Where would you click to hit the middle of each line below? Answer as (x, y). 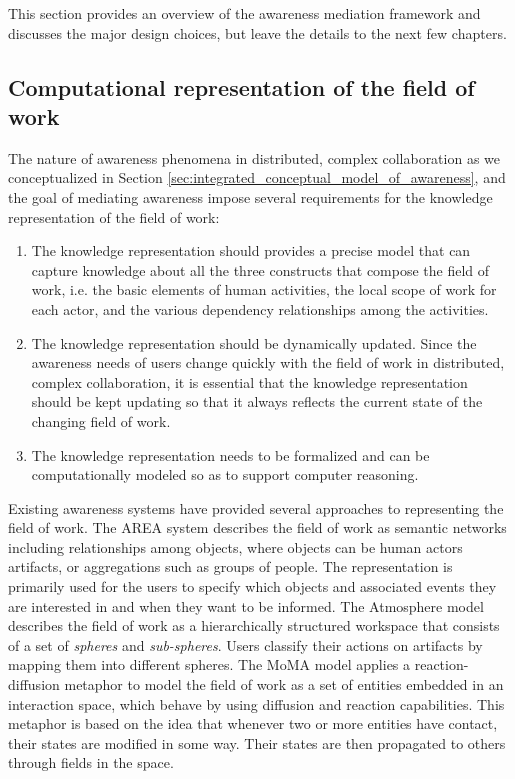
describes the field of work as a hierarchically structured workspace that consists (254, 625)
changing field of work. (101, 420)
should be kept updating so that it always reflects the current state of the (257, 401)
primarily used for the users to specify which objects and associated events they (252, 586)
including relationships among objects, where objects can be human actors (235, 546)
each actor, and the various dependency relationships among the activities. (260, 308)
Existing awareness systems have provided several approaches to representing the (256, 507)
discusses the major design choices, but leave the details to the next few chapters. (257, 32)
